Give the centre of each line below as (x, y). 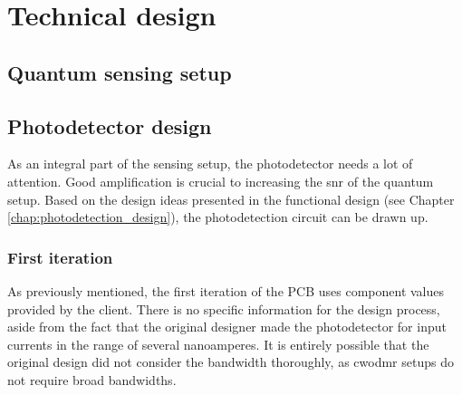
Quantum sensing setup (120, 72)
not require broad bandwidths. (92, 379)
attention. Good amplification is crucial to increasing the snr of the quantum (221, 181)
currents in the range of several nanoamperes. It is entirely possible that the (218, 344)
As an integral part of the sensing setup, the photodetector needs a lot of (210, 164)
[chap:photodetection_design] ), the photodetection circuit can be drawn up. (218, 217)
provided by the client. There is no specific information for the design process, (224, 308)
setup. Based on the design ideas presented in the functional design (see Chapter (231, 199)
